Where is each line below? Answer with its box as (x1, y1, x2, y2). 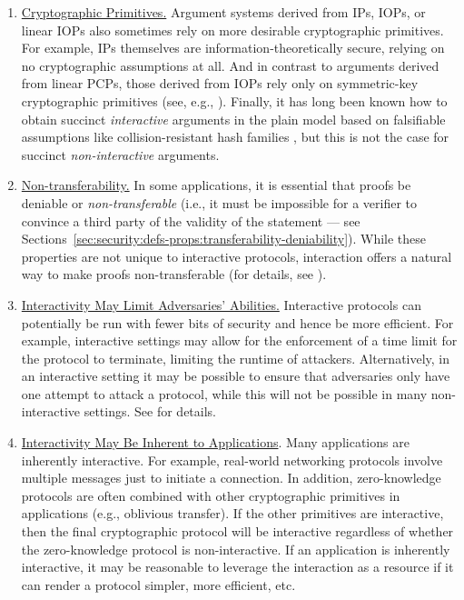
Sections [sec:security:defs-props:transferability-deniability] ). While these (21, 229, 427, 248)
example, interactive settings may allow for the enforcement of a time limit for (21, 331, 458, 350)
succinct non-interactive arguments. (21, 145, 220, 164)
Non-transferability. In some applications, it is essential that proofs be (21, 175, 411, 195)
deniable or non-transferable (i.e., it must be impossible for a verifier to (21, 193, 418, 212)
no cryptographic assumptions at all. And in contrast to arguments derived (21, 55, 439, 75)
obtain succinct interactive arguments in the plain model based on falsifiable (21, 109, 446, 128)
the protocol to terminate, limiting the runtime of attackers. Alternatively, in (21, 348, 450, 367)
